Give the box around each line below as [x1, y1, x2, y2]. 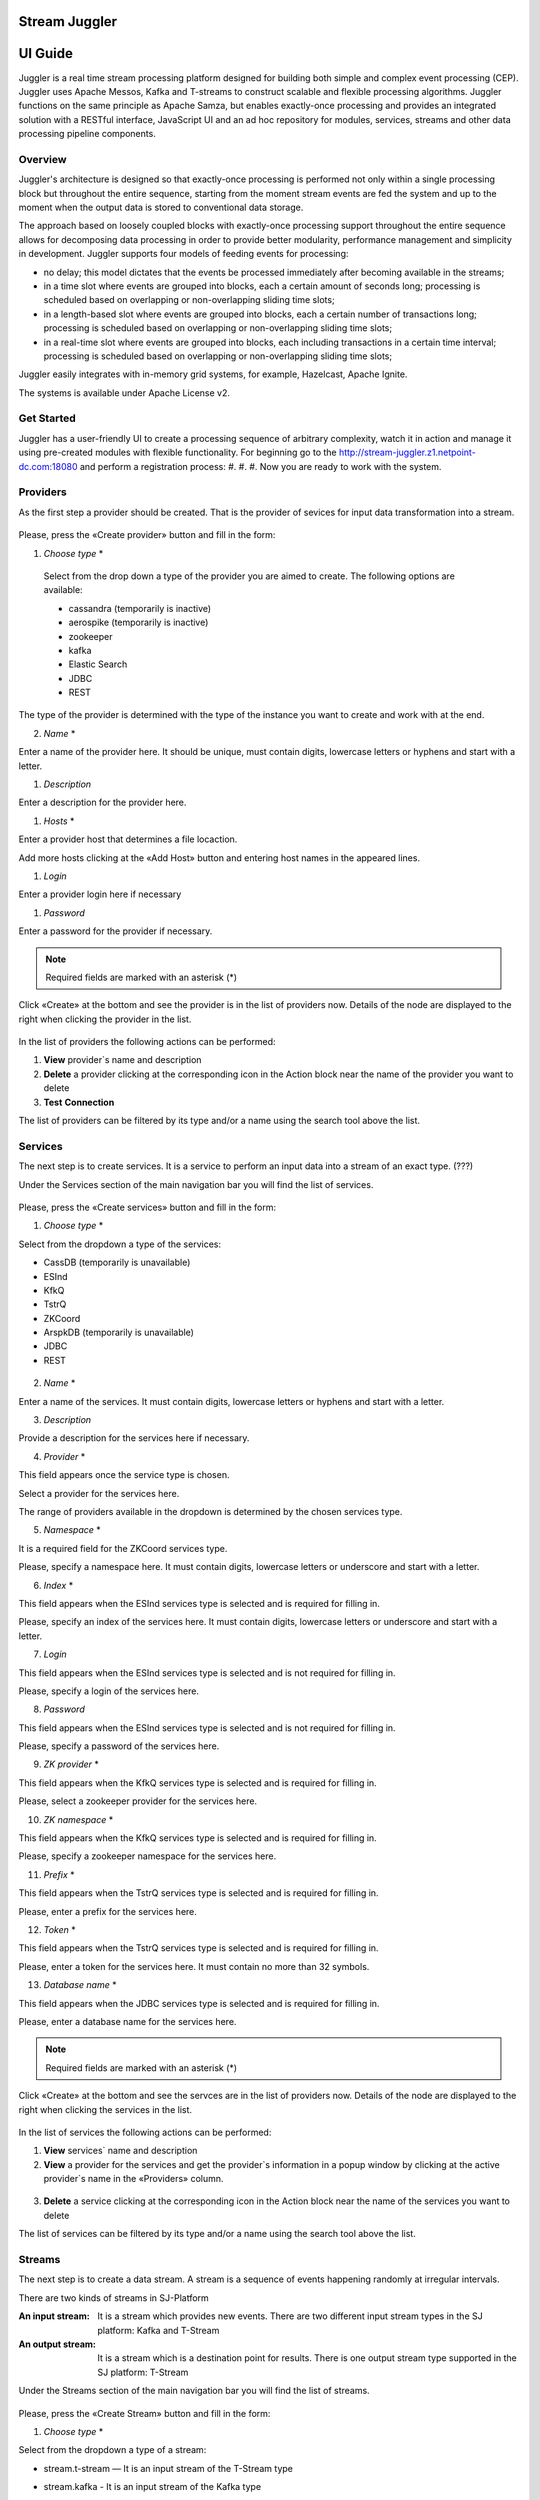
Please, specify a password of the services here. [18, 1740, 220, 1752]
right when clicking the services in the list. [18, 2103, 193, 2115]
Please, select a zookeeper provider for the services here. [18, 1795, 258, 1807]
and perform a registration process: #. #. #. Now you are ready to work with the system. [79, 460, 442, 472]
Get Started [18, 411, 77, 425]
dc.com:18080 [18, 460, 78, 472]
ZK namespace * [43, 1813, 114, 1825]
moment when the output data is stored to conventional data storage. [18, 201, 304, 214]
